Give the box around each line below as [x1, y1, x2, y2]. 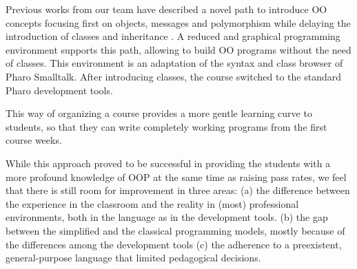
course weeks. [6, 133, 62, 147]
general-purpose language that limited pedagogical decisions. [6, 250, 261, 265]
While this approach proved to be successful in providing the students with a [6, 155, 331, 170]
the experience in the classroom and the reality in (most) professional [6, 196, 299, 211]
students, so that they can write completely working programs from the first [6, 119, 327, 133]
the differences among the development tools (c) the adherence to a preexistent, [6, 237, 342, 251]
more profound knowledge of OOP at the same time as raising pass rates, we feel [6, 169, 347, 184]
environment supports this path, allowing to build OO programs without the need [6, 42, 351, 56]
